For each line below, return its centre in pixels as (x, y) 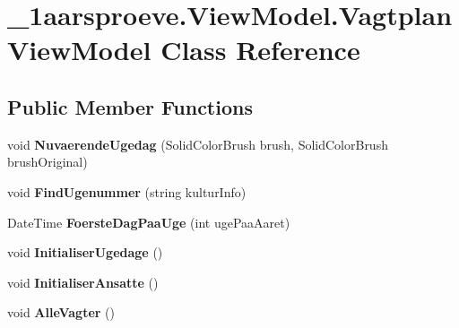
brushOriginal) (48, 162)
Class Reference (260, 50)
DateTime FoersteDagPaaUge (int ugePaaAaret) (149, 222)
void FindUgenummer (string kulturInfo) (127, 191)
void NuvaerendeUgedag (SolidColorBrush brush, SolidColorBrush (198, 144)
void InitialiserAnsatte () (83, 282)
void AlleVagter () (61, 312)
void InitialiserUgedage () (85, 252)
